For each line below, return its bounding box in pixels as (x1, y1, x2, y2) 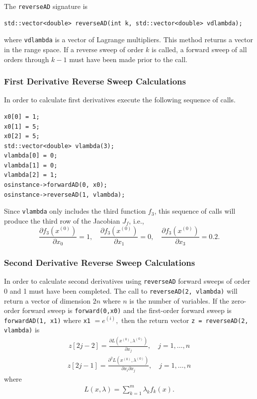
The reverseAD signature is (4, 1, 88, 11)
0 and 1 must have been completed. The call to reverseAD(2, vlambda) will (4, 285, 238, 296)
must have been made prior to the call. (69, 54, 187, 64)
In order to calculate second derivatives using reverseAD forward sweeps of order (4, 276, 251, 286)
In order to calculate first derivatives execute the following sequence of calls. (4, 94, 236, 105)
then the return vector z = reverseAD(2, (121, 315, 249, 325)
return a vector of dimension (4, 295, 91, 306)
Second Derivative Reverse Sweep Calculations (4, 256, 195, 268)
